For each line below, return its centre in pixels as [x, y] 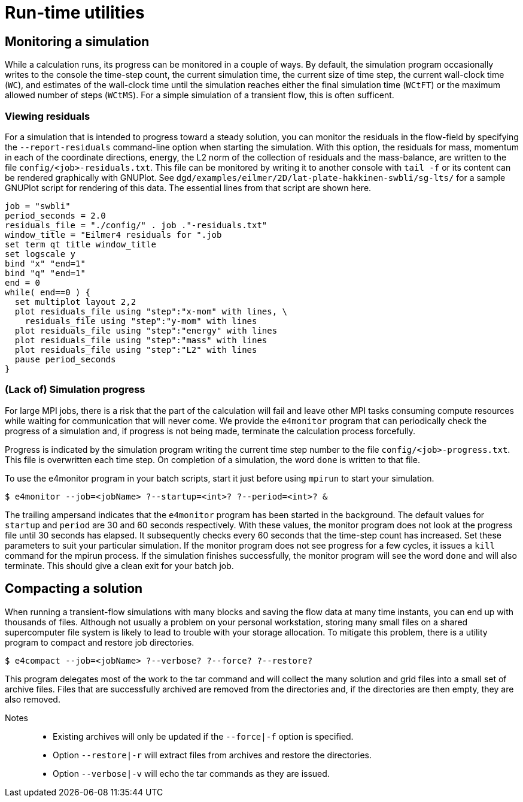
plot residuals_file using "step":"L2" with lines [136, 349]
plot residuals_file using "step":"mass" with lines [141, 340]
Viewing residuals [48, 116]
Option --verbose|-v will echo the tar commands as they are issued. [191, 773]
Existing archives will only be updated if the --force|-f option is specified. [203, 736]
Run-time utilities [75, 13]
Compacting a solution [74, 589]
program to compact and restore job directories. [100, 642]
